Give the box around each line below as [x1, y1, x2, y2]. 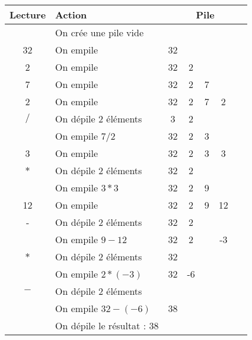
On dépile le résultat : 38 [55, 319, 159, 332]
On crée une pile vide [55, 26, 144, 39]
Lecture [9, 8, 46, 21]
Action [55, 8, 87, 21]
